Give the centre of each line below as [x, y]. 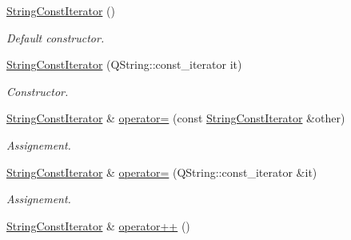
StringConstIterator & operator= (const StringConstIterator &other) [176, 118]
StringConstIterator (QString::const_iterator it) [124, 64]
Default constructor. [56, 37]
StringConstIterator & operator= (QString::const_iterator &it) [162, 172]
